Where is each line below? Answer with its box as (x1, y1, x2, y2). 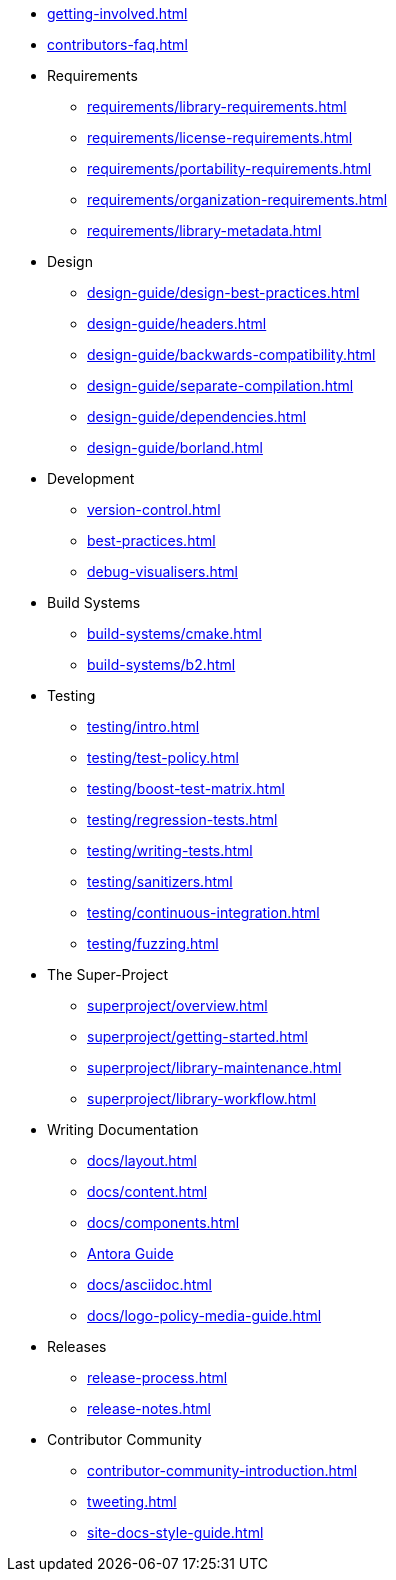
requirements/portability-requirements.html (87, 160, 372, 177)
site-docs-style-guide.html (87, 1524, 264, 1541)
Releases (47, 1338, 107, 1355)
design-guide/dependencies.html (87, 408, 307, 425)
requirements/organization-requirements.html (87, 191, 388, 208)
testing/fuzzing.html (87, 935, 219, 952)
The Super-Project (47, 966, 169, 983)
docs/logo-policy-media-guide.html (87, 1307, 322, 1324)
